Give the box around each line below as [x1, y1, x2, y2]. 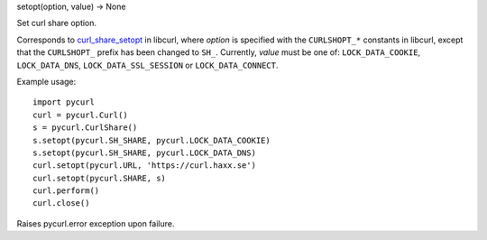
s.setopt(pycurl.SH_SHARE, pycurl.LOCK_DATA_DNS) [32, 147, 257, 158]
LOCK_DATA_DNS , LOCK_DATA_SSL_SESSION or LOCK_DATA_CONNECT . [16, 60, 279, 70]
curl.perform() [32, 186, 100, 196]
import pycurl [32, 97, 95, 107]
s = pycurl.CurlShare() [32, 123, 138, 133]
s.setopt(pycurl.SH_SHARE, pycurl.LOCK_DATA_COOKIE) [32, 135, 271, 145]
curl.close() [32, 198, 90, 208]
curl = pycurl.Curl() [32, 109, 128, 120]
